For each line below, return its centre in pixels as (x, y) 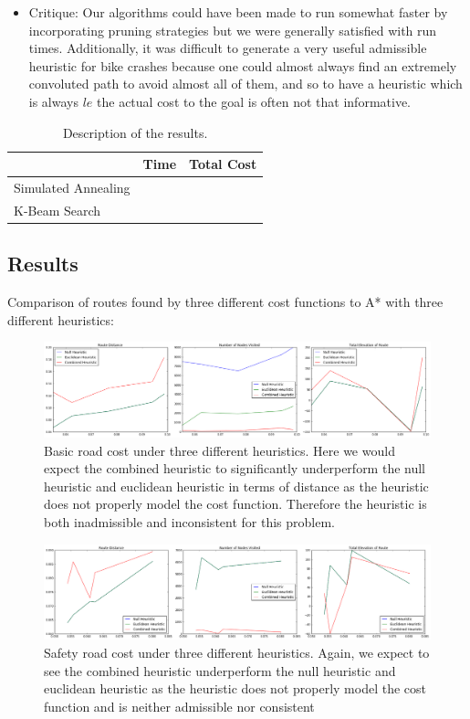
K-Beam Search (57, 210)
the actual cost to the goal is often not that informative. (254, 101)
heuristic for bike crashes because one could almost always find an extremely (243, 65)
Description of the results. (135, 132)
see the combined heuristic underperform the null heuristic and (220, 670)
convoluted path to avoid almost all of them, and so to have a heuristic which (245, 84)
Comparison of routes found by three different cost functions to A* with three (225, 302)
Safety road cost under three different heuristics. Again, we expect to (237, 652)
